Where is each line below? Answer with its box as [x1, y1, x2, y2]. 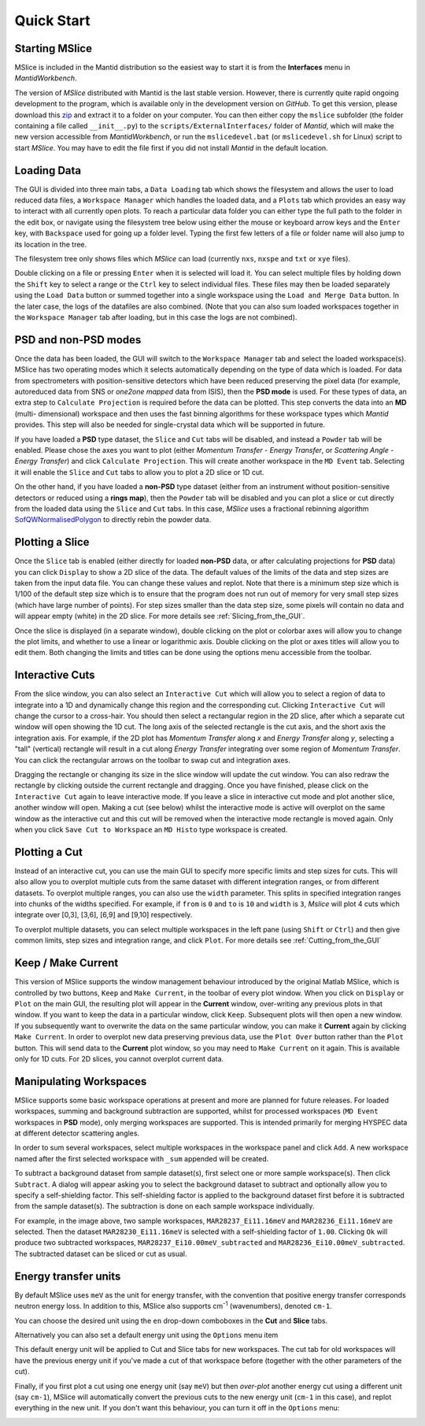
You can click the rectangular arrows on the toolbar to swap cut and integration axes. [14, 755, 290, 765]
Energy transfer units [14, 1269, 121, 1283]
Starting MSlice [14, 42, 92, 55]
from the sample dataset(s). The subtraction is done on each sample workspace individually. [14, 1202, 315, 1211]
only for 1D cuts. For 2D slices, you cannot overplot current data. [14, 1054, 224, 1063]
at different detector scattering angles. [14, 1128, 140, 1138]
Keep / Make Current [14, 957, 119, 970]
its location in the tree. [14, 239, 87, 249]
